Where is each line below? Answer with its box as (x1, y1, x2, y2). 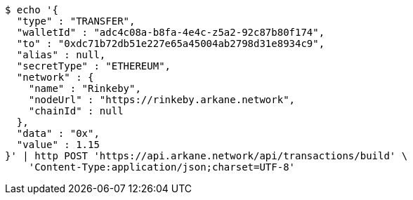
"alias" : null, (16, 49, 106, 60)
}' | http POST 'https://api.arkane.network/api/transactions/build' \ (5, 150, 408, 161)
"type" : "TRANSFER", (16, 15, 136, 27)
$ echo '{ (5, 4, 58, 15)
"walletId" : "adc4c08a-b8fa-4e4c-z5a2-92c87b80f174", (16, 27, 325, 38)
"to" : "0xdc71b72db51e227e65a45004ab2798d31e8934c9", (16, 38, 325, 49)
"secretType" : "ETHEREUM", (16, 60, 171, 72)
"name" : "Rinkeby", (28, 83, 141, 94)
